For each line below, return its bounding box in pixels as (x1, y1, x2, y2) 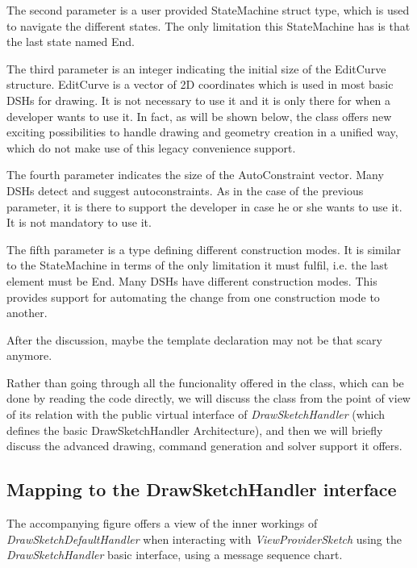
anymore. (6, 347, 52, 364)
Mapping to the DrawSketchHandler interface (6, 477, 397, 502)
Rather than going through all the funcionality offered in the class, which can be (6, 374, 404, 390)
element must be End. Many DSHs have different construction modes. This (6, 272, 377, 289)
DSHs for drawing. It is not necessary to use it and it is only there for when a (6, 91, 391, 108)
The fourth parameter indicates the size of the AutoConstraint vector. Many (6, 166, 384, 183)
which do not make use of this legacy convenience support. (6, 139, 296, 156)
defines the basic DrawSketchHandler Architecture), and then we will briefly (6, 421, 383, 438)
